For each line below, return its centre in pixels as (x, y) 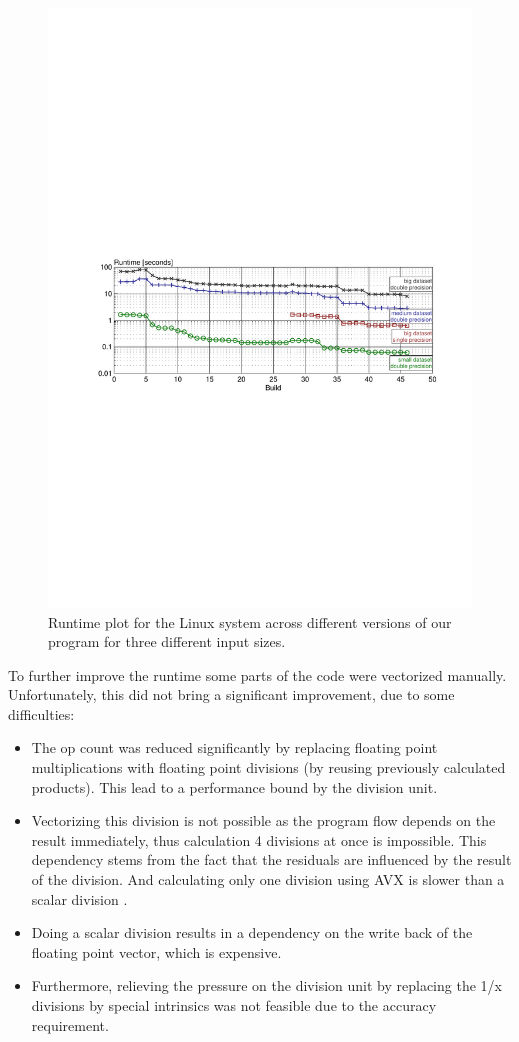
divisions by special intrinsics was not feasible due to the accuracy (234, 1005)
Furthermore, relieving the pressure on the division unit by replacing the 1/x (266, 985)
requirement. (70, 1024)
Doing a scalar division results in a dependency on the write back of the (252, 932)
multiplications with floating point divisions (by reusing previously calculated (268, 767)
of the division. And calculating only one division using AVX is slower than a (268, 879)
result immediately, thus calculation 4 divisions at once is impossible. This (259, 839)
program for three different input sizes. (167, 641)
